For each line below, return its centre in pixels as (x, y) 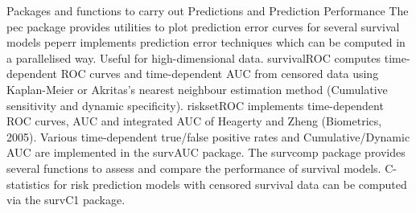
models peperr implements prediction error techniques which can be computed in (206, 42)
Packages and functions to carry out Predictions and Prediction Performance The (208, 10)
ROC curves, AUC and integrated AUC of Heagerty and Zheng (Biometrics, (194, 121)
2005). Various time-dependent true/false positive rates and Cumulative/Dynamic (208, 136)
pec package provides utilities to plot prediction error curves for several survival (203, 26)
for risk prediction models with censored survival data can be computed (230, 184)
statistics (28, 184)
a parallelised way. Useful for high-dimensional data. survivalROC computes (194, 57)
